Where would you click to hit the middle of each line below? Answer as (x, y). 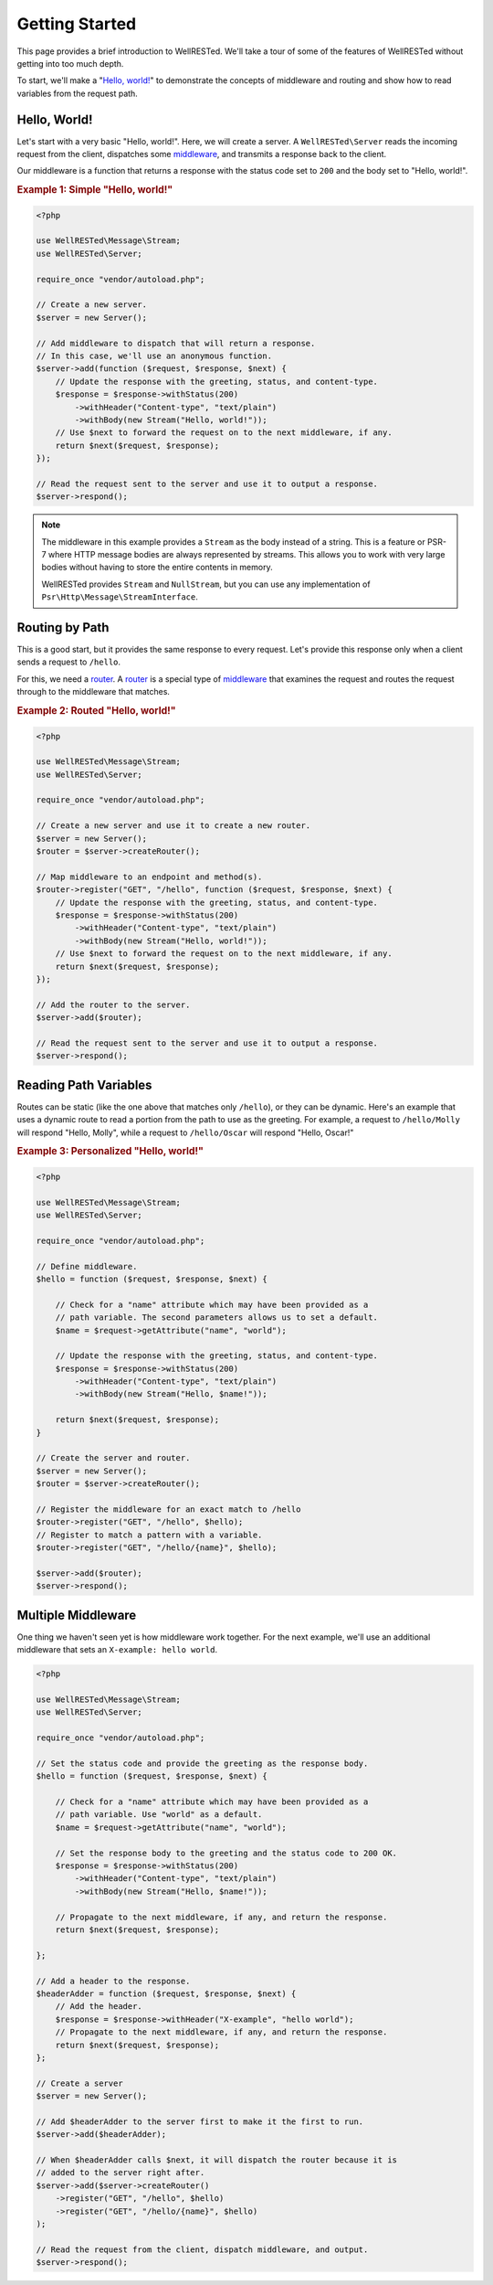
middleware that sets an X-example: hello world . (117, 1650)
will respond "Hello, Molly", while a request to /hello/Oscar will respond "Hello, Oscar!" (185, 1132)
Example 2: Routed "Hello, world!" (97, 711)
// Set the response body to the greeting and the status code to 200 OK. (226, 1853)
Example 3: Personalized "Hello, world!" (110, 1152)
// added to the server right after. (121, 2173)
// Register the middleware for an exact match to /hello (168, 1509)
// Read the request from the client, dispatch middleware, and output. (202, 2249)
